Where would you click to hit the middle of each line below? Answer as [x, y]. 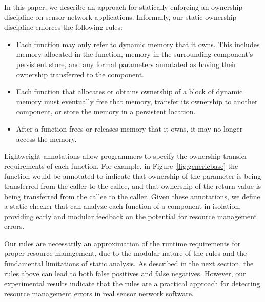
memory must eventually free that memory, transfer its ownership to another [137, 101]
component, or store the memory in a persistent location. [106, 111]
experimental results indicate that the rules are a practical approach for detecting [132, 283]
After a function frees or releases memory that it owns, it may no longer [129, 128]
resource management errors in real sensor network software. [99, 293]
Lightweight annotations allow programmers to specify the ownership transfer [126, 156]
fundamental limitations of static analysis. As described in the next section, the [129, 263]
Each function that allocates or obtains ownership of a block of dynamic [129, 91]
